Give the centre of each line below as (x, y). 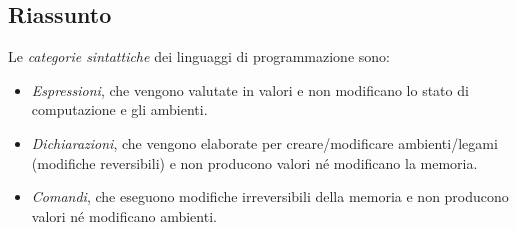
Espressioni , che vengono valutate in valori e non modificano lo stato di (250, 89)
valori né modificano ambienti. (124, 215)
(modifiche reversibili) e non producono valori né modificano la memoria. (254, 162)
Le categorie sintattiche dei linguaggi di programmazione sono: (199, 56)
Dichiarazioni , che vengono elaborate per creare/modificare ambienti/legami (264, 142)
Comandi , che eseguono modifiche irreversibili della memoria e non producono (270, 196)
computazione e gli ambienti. (119, 109)
